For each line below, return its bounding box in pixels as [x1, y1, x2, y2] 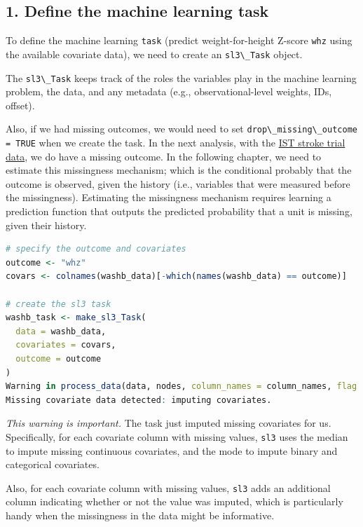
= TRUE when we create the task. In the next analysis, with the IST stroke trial [6, 135, 345, 150]
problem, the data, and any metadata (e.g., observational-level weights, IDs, [6, 84, 332, 99]
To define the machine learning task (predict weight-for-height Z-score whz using [6, 33, 352, 48]
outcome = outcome [15, 353, 102, 364]
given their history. [6, 217, 87, 232]
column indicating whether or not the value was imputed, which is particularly [6, 494, 343, 509]
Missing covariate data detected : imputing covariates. [6, 395, 272, 405]
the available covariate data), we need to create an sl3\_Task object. [6, 46, 303, 61]
